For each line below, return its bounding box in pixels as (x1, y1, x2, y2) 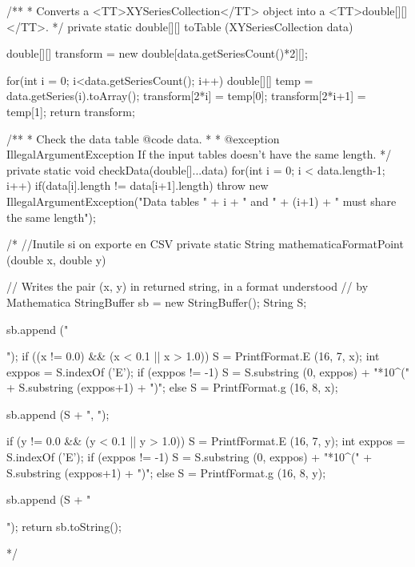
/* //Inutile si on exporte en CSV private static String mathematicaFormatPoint (6, 235, 404, 252)
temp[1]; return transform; (6, 103, 135, 119)
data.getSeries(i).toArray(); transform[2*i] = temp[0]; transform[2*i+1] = (6, 87, 366, 104)
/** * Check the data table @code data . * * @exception (6, 130, 280, 147)
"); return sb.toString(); (6, 517, 122, 534)
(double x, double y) (6, 251, 106, 267)
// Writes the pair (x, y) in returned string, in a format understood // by (6, 278, 369, 295)
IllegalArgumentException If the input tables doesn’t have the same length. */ (6, 146, 392, 163)
